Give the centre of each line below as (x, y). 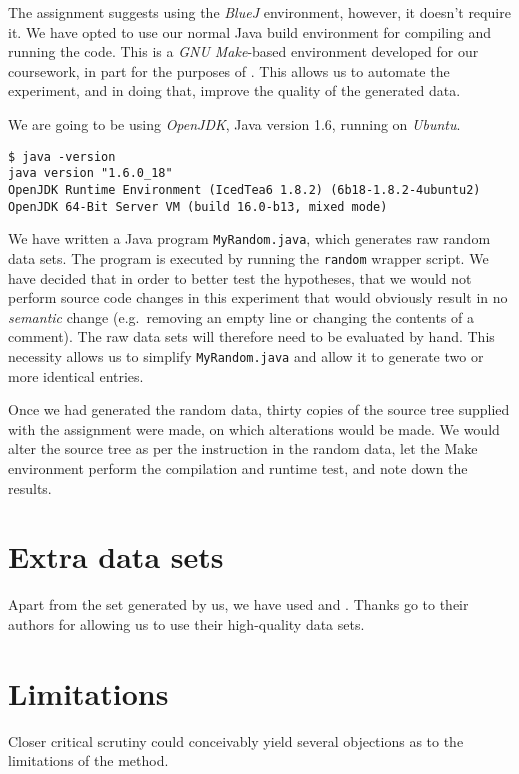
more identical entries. (76, 375)
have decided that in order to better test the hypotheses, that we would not (240, 277)
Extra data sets (116, 556)
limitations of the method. (88, 760)
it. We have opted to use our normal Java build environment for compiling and (250, 31)
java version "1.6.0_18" (90, 173)
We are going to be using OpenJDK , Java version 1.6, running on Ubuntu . (234, 123)
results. (30, 487)
